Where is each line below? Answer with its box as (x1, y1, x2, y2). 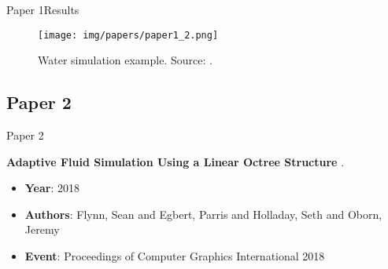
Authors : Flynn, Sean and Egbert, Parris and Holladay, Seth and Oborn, (24, 205, 382, 222)
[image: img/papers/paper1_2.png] (38, 29, 219, 41)
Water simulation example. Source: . (38, 52, 212, 68)
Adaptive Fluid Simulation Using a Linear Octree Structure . (6, 153, 345, 169)
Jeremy (24, 221, 60, 238)
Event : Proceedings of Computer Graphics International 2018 (24, 248, 325, 264)
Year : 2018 (24, 180, 80, 196)
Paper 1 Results (6, 2, 79, 17)
